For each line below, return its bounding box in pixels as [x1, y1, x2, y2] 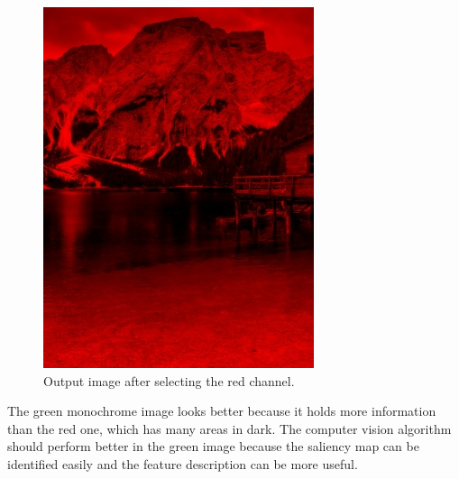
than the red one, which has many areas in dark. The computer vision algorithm [7, 419, 452, 438]
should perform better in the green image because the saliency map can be [7, 437, 419, 456]
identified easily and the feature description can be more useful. [7, 454, 358, 473]
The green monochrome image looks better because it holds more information [7, 401, 436, 420]
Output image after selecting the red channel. [43, 371, 295, 390]
